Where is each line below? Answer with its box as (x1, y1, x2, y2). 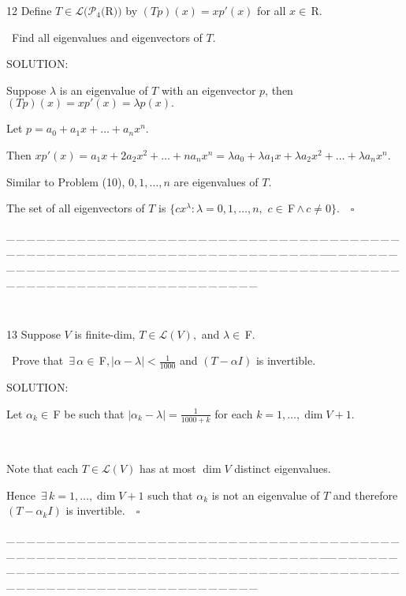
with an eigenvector (161, 81, 256, 98)
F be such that (53, 405, 125, 422)
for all (257, 2, 286, 18)
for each (214, 405, 253, 422)
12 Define (6, 2, 52, 18)
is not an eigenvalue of (211, 486, 320, 503)
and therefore (333, 486, 398, 503)
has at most (140, 460, 196, 477)
